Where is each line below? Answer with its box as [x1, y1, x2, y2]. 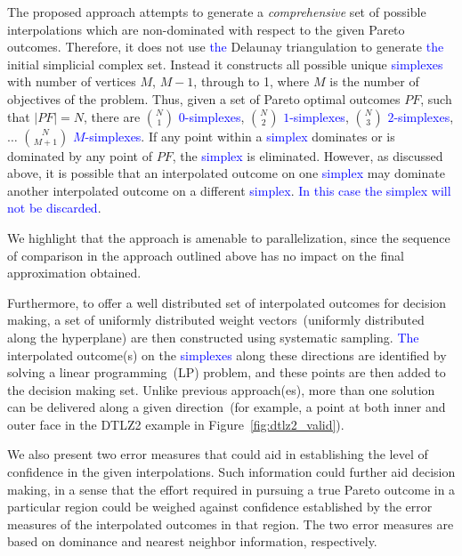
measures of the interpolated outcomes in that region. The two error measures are [7, 514, 454, 533]
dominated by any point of [7, 146, 152, 165]
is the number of [329, 72, 419, 91]
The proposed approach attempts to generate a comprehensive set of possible [7, 3, 426, 20]
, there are [84, 107, 141, 125]
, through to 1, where [193, 72, 310, 91]
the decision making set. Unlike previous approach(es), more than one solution [7, 380, 435, 399]
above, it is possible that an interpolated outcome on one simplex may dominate [7, 164, 445, 182]
